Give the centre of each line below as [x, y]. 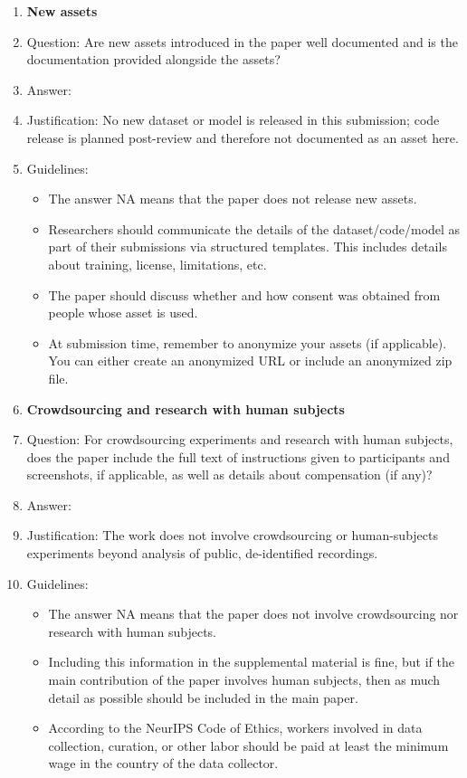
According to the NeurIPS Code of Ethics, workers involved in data [235, 728]
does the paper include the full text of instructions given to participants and [238, 456]
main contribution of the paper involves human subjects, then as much [244, 680]
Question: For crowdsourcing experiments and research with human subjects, [240, 439]
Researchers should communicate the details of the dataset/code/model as [254, 228]
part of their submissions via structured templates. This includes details [248, 247]
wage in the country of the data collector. [163, 763]
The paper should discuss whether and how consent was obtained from [244, 294]
